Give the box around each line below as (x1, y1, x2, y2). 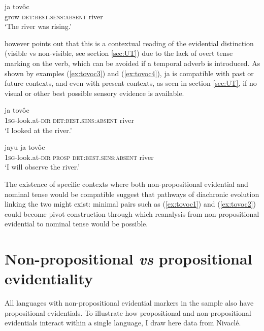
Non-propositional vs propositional (5, 248, 252, 270)
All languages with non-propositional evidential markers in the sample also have (5, 297, 254, 308)
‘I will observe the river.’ (5, 161, 80, 172)
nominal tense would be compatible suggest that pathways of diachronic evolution (5, 188, 259, 199)
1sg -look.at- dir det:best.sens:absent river (5, 114, 134, 125)
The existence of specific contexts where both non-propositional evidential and (5, 178, 248, 189)
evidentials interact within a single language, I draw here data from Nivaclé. (5, 317, 241, 328)
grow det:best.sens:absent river (5, 11, 103, 21)
